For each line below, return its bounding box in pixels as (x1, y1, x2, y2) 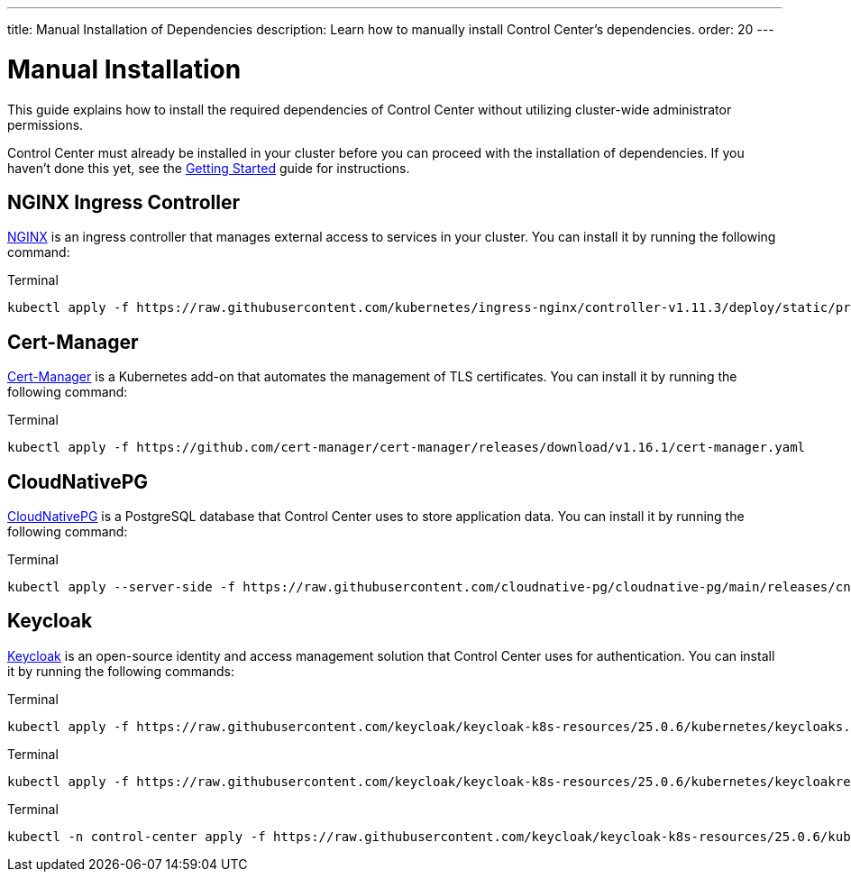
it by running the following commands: (7, 663, 235, 679)
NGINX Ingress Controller (7, 190, 240, 214)
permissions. (7, 116, 84, 133)
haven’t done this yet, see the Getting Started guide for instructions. (7, 160, 410, 176)
